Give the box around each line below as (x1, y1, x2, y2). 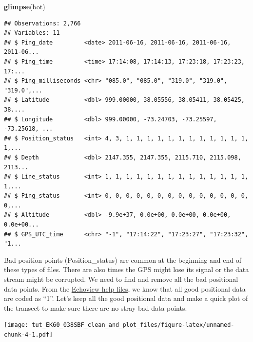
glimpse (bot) (4, 1, 45, 11)
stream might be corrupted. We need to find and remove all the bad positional (4, 274, 238, 284)
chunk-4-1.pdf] (4, 331, 53, 339)
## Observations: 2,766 (4, 20, 81, 27)
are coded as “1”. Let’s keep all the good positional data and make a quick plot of (4, 293, 248, 303)
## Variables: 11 (4, 29, 60, 37)
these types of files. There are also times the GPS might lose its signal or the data (4, 264, 249, 274)
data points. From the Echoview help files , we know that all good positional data (4, 283, 246, 294)
